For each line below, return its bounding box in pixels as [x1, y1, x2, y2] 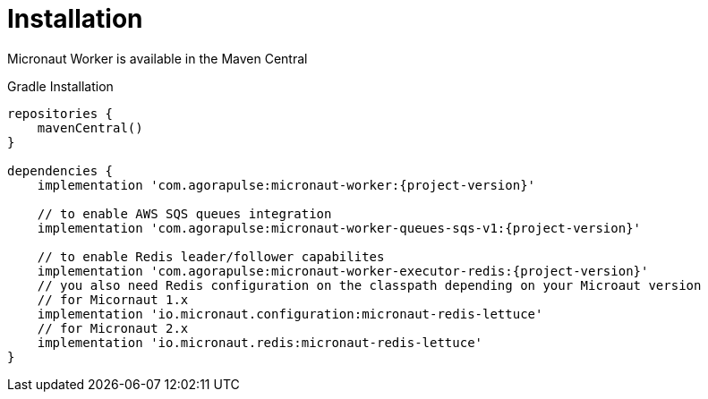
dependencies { [7, 163, 114, 178]
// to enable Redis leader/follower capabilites [37, 249, 385, 264]
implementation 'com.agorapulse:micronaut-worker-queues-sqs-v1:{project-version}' [37, 220, 642, 235]
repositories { [7, 106, 114, 121]
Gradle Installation [7, 78, 114, 94]
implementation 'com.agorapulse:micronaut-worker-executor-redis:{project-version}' [37, 263, 649, 278]
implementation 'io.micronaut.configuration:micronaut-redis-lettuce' [37, 306, 543, 321]
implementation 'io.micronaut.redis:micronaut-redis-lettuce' [37, 335, 483, 350]
